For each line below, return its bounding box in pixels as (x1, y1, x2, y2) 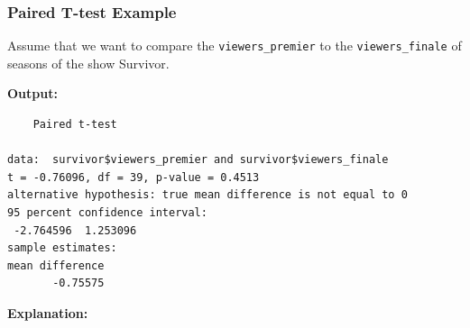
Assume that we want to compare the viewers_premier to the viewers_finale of (7, 36, 462, 55)
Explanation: (7, 304, 88, 322)
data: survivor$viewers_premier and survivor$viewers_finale (7, 153, 389, 167)
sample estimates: (7, 241, 117, 255)
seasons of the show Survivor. (7, 53, 170, 72)
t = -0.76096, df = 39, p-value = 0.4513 (7, 170, 260, 184)
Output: (7, 84, 58, 103)
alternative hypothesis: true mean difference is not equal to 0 (7, 188, 408, 202)
